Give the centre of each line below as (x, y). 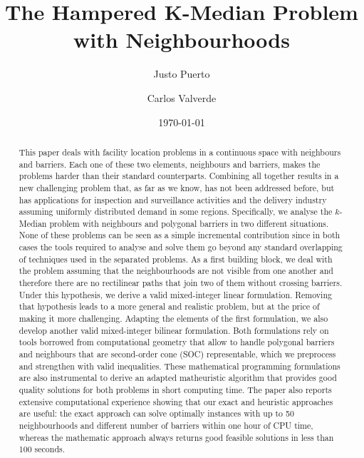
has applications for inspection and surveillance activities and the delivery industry (173, 199)
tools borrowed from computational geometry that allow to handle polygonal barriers (177, 342)
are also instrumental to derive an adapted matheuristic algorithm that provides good (178, 378)
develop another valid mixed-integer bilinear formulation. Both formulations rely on (174, 330)
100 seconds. (42, 449)
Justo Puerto (182, 74)
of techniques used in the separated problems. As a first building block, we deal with (176, 259)
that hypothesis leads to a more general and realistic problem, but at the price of (169, 306)
